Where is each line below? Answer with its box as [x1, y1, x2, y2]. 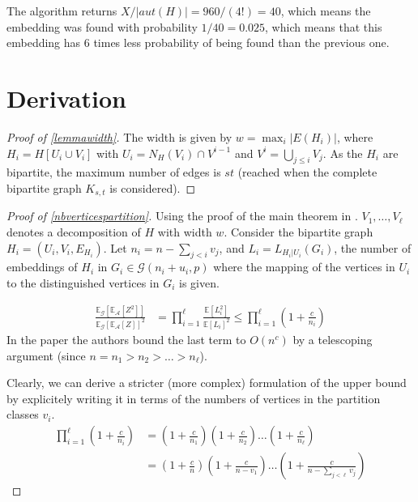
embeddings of [6, 258, 78, 275]
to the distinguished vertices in [6, 274, 160, 291]
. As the [322, 144, 363, 161]
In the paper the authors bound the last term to [6, 331, 246, 348]
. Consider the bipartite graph [224, 223, 373, 240]
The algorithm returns [6, 2, 117, 19]
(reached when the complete [237, 164, 377, 181]
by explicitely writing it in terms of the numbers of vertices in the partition [6, 389, 381, 406]
